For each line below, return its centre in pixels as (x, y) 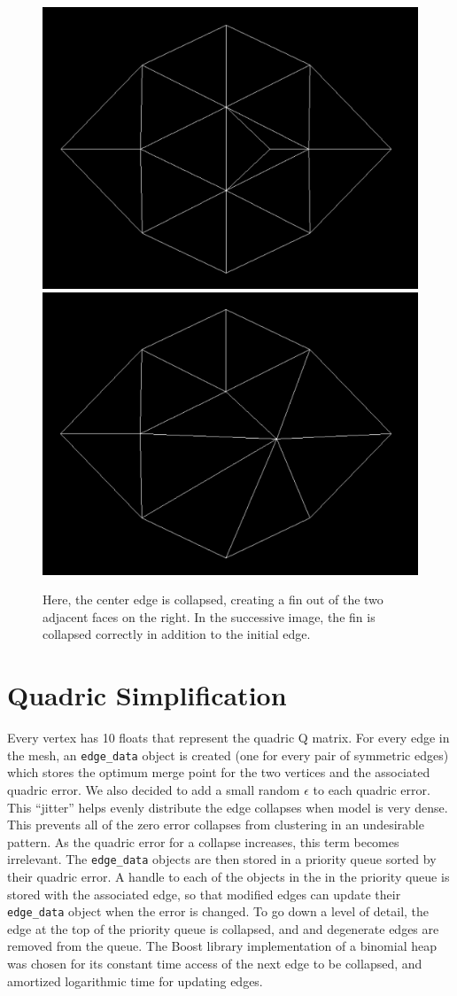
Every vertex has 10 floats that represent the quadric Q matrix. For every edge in (228, 738)
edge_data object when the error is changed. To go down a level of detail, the (218, 911)
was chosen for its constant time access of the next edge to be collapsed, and (215, 963)
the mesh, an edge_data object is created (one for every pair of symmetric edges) (228, 755)
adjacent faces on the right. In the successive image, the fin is (209, 616)
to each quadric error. (372, 789)
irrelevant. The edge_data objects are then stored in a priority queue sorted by (222, 859)
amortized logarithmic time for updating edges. (135, 980)
